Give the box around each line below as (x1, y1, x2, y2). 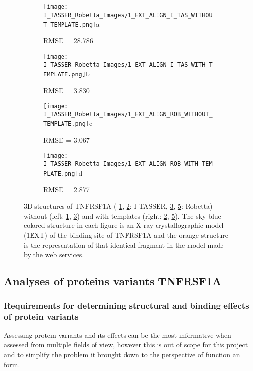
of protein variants (4, 310, 79, 323)
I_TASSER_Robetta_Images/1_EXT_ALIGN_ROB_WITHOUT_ (43, 111, 213, 118)
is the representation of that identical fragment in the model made (24, 239, 224, 250)
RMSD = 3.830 (43, 85, 90, 95)
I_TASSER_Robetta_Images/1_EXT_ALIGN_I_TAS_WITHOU (43, 11, 213, 19)
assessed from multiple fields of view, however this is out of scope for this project (4, 339, 248, 350)
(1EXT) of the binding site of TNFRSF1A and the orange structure (24, 230, 229, 240)
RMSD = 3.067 (43, 135, 90, 145)
